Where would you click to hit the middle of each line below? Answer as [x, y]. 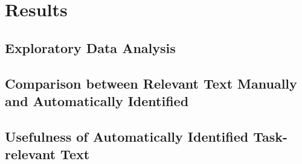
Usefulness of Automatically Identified [127, 136]
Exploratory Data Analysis [90, 47]
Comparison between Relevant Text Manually [151, 83]
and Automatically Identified [97, 100]
